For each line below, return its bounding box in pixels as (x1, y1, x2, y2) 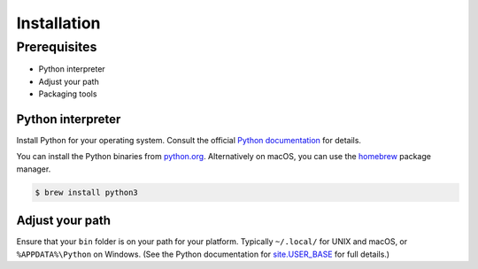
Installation (16, 13, 101, 33)
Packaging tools (38, 88, 97, 99)
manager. (16, 164, 51, 174)
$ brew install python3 (35, 187, 139, 197)
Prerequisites (16, 39, 97, 55)
